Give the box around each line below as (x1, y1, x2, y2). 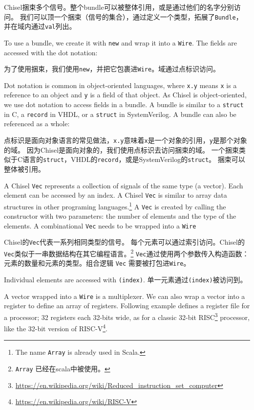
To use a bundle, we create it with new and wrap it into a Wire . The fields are (4, 37, 237, 47)
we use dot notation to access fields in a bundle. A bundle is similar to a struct (4, 99, 244, 110)
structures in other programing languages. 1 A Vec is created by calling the (4, 200, 226, 211)
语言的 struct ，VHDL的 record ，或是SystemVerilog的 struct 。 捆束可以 (22, 154, 245, 164)
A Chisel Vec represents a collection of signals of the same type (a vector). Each (4, 180, 243, 190)
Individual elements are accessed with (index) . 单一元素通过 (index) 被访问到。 (4, 274, 247, 285)
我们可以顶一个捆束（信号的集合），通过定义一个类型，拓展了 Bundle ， (20, 11, 243, 22)
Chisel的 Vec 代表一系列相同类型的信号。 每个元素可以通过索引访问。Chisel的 (4, 237, 245, 247)
